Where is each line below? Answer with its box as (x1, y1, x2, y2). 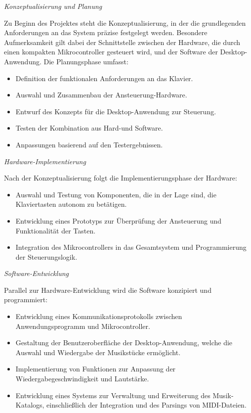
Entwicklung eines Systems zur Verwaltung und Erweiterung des (15, 390, 210, 400)
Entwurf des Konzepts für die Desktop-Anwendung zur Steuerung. (15, 106, 216, 116)
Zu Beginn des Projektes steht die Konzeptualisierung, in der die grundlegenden (4, 17, 246, 28)
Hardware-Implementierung (4, 156, 86, 166)
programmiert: (4, 294, 48, 305)
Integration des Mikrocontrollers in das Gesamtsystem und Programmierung (15, 242, 247, 252)
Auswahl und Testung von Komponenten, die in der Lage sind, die (15, 189, 216, 199)
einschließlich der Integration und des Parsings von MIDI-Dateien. (46, 400, 247, 410)
